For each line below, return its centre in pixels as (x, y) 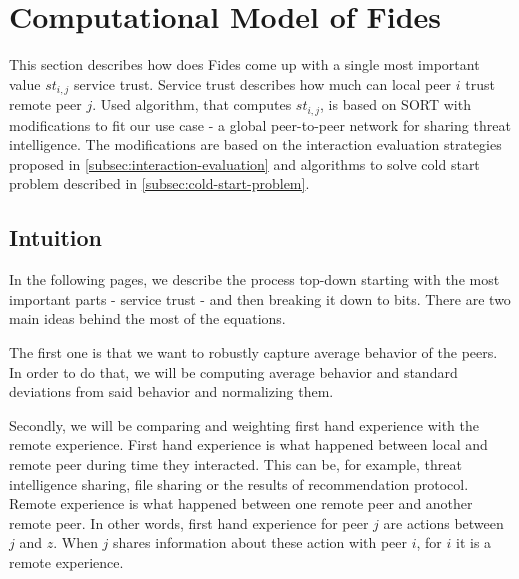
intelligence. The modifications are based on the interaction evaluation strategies (255, 144)
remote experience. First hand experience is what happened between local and (248, 444)
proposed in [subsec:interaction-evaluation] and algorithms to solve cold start (244, 163)
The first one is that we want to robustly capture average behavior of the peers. (253, 351)
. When (75, 542)
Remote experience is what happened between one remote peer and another (241, 503)
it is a (474, 542)
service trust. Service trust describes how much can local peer (263, 83)
